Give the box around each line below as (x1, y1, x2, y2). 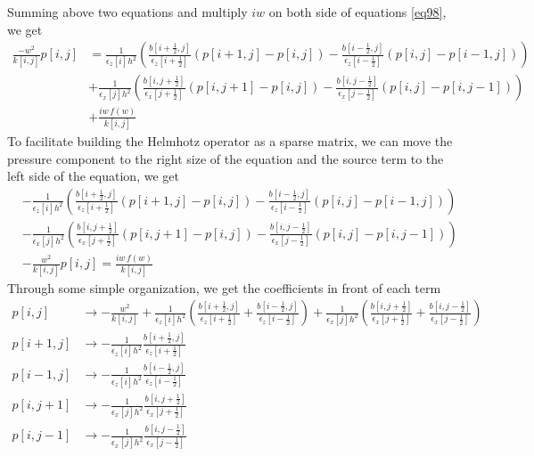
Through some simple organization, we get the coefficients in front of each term (7, 278, 441, 297)
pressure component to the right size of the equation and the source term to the (7, 149, 444, 167)
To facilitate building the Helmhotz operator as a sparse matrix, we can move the (7, 131, 453, 150)
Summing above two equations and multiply (7, 3, 248, 20)
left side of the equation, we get (7, 167, 179, 185)
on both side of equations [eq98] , (268, 3, 447, 20)
